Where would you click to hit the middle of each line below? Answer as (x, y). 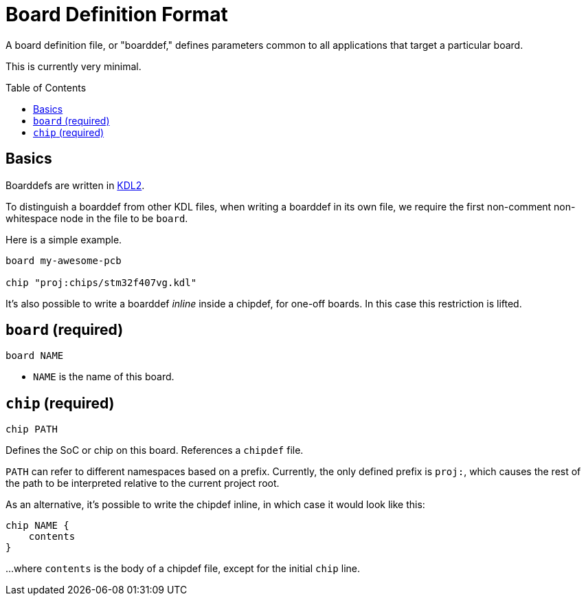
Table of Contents (46, 87)
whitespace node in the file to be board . (97, 218)
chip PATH (32, 429)
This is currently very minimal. (74, 66)
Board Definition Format (117, 14)
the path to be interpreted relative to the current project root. (143, 483)
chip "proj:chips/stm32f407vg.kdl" (101, 282)
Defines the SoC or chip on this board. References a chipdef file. (155, 450)
